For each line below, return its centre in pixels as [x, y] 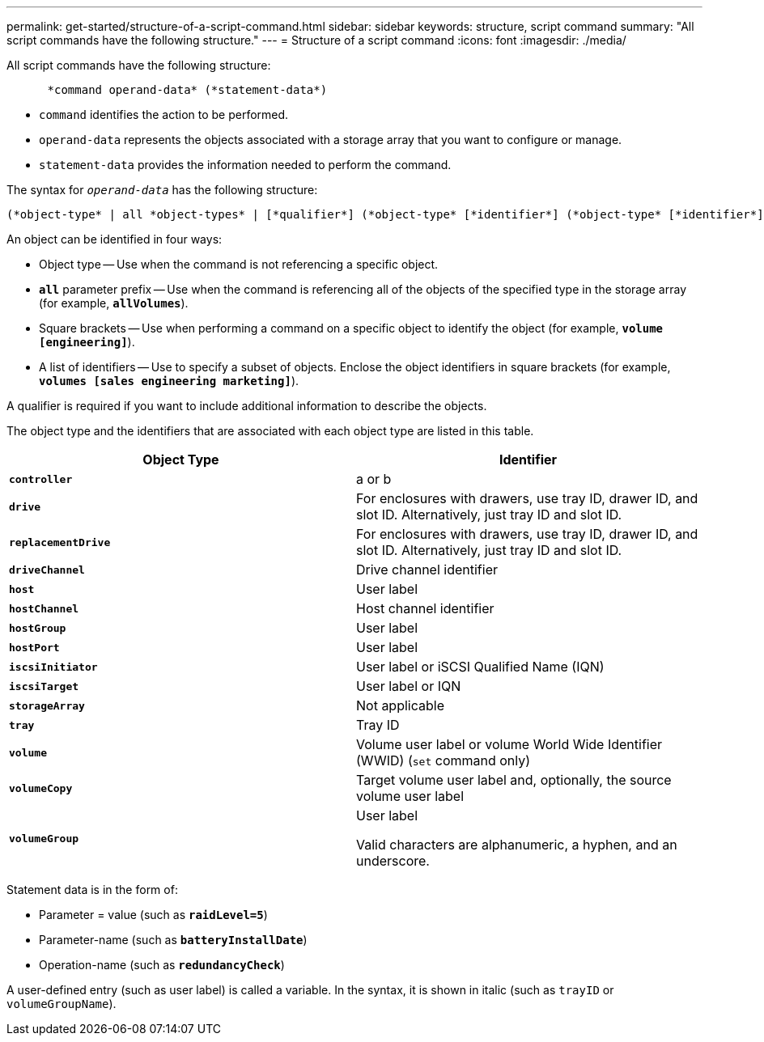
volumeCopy [41, 788]
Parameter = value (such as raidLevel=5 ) [153, 915]
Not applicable [400, 705]
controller [41, 479]
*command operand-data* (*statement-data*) [187, 90]
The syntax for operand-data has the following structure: [162, 190]
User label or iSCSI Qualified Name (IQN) [480, 667]
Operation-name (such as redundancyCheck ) [162, 965]
